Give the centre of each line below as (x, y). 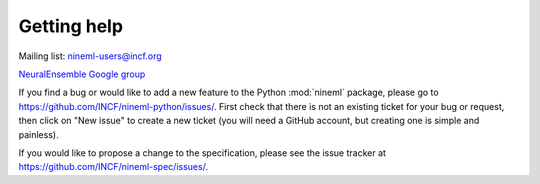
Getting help (71, 26)
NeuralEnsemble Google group (82, 74)
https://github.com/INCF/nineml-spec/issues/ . (113, 167)
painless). (38, 134)
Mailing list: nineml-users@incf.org (90, 56)
